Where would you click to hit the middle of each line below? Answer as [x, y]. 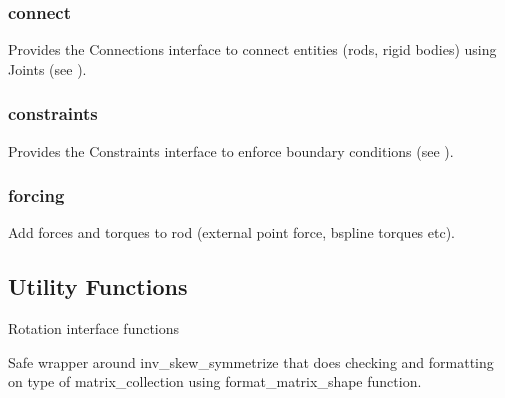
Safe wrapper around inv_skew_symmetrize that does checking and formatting [251, 361]
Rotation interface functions [94, 328]
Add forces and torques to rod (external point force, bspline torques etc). [232, 232]
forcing [36, 195]
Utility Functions [98, 286]
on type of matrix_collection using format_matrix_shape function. [215, 381]
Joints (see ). [47, 68]
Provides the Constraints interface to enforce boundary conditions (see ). [231, 150]
